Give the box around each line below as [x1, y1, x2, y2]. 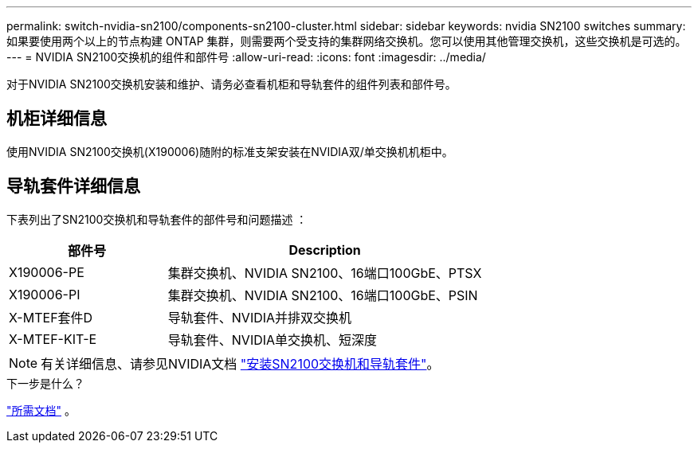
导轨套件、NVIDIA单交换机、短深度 [167, 331, 378, 348]
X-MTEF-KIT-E [9, 330, 97, 347]
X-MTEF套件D [9, 309, 93, 326]
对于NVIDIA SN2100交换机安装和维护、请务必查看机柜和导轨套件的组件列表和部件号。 [6, 77, 457, 91]
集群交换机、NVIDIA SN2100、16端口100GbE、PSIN [167, 287, 478, 303]
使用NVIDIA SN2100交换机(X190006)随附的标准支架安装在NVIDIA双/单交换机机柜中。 [6, 144, 453, 158]
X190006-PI [9, 286, 80, 303]
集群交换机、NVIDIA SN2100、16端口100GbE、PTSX [167, 264, 482, 281]
